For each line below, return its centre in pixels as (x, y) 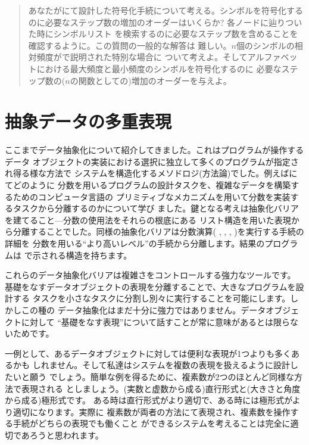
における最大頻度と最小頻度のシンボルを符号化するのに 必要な (159, 68)
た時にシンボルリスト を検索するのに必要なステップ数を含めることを (163, 34)
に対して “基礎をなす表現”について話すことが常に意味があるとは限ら (156, 321)
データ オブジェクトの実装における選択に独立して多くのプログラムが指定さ (152, 161)
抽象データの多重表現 (88, 121)
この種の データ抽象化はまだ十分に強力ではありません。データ (143, 310)
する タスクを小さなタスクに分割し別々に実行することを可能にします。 (152, 298)
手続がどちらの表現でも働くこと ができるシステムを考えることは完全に (152, 423)
